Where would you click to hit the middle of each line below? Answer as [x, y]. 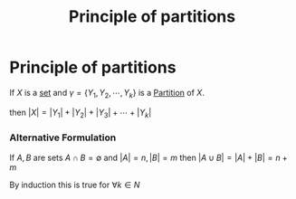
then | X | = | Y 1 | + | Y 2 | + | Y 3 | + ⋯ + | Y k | [81, 113]
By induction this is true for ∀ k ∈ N [75, 185]
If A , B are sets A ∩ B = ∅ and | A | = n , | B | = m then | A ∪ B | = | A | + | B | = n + [148, 157]
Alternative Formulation [63, 137]
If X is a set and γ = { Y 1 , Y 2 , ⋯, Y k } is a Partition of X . [107, 94]
